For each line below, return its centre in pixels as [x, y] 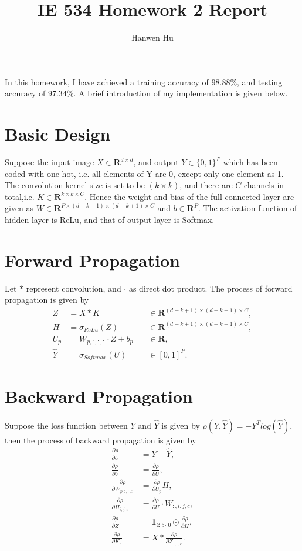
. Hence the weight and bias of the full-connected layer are [189, 196]
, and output [156, 162]
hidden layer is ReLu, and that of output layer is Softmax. [110, 219]
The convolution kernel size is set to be [75, 185]
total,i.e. [20, 196]
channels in [264, 185]
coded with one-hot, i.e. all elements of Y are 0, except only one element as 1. [144, 173]
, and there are [206, 185]
